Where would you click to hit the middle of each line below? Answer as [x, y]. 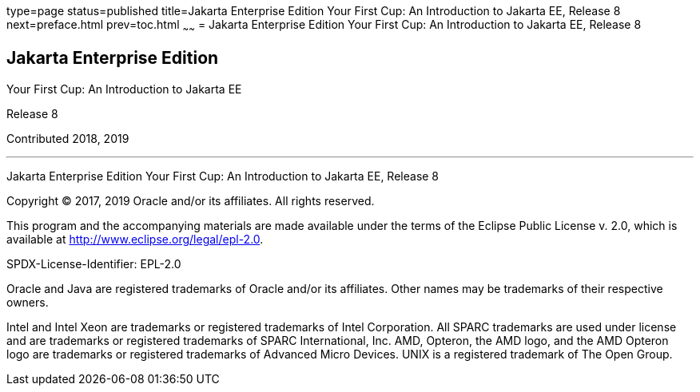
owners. [28, 302]
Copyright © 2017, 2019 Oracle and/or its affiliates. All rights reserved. [191, 200]
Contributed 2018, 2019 [68, 138]
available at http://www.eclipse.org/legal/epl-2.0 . [135, 239]
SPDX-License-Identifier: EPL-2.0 [94, 263]
